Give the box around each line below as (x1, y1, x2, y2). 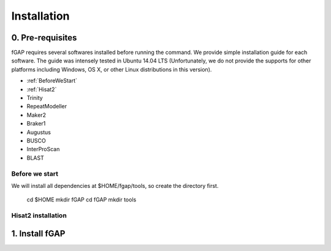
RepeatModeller (26, 103, 67, 110)
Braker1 (26, 120, 46, 127)
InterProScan (26, 146, 60, 153)
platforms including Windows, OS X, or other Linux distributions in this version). (11, 66, 212, 73)
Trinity (26, 94, 43, 102)
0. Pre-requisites (11, 32, 77, 43)
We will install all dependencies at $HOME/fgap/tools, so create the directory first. (11, 182, 219, 189)
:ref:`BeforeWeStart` (26, 77, 78, 84)
